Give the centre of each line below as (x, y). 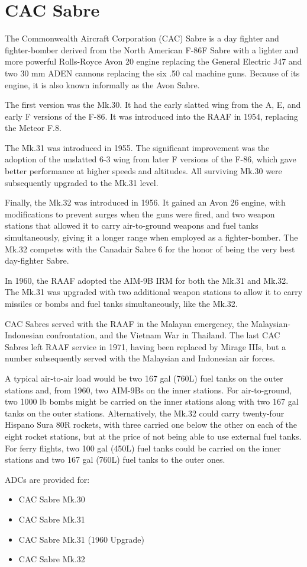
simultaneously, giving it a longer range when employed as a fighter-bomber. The (151, 237)
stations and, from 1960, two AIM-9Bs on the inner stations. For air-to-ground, (148, 390)
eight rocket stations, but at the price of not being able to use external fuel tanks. (153, 436)
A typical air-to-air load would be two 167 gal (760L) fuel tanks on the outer (144, 378)
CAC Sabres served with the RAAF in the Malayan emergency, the (127, 323)
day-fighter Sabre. (37, 260)
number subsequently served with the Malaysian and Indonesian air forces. (140, 358)
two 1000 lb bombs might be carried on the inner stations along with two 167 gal (152, 401)
